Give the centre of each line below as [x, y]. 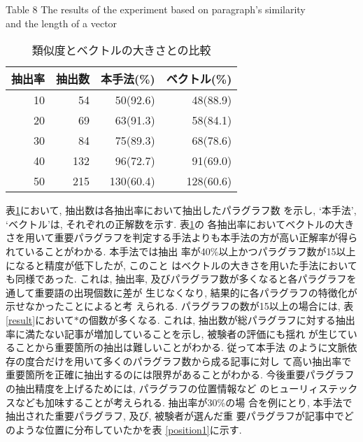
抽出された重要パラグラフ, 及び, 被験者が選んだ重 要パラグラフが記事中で [175, 416]
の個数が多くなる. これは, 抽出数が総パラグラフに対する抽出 [217, 319]
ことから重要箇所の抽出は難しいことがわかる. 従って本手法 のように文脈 [181, 347]
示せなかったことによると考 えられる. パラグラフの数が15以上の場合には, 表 [180, 306]
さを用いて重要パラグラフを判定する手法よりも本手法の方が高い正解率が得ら [182, 237]
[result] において [40, 319]
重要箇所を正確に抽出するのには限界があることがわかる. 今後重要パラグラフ [180, 375]
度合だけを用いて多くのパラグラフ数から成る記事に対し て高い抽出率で [188, 361]
